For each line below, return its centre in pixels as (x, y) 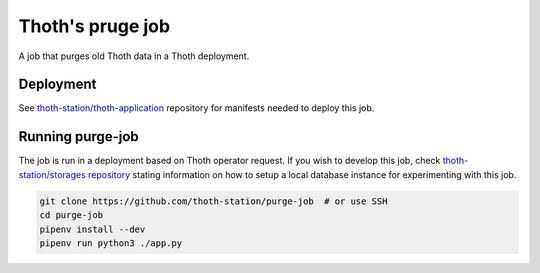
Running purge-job (78, 136)
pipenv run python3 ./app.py (111, 243)
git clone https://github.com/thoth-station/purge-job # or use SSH (213, 201)
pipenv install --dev (92, 229)
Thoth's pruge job (94, 26)
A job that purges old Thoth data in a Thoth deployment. (134, 56)
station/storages (52, 174)
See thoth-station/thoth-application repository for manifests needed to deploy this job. (196, 108)
